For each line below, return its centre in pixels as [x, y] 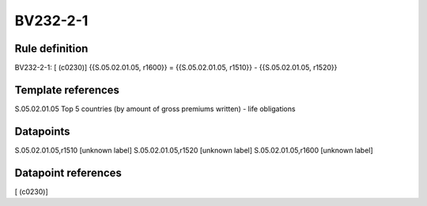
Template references [67, 90]
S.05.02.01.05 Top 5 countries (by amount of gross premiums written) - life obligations [155, 109]
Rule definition [51, 49]
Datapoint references [68, 172]
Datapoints [42, 131]
